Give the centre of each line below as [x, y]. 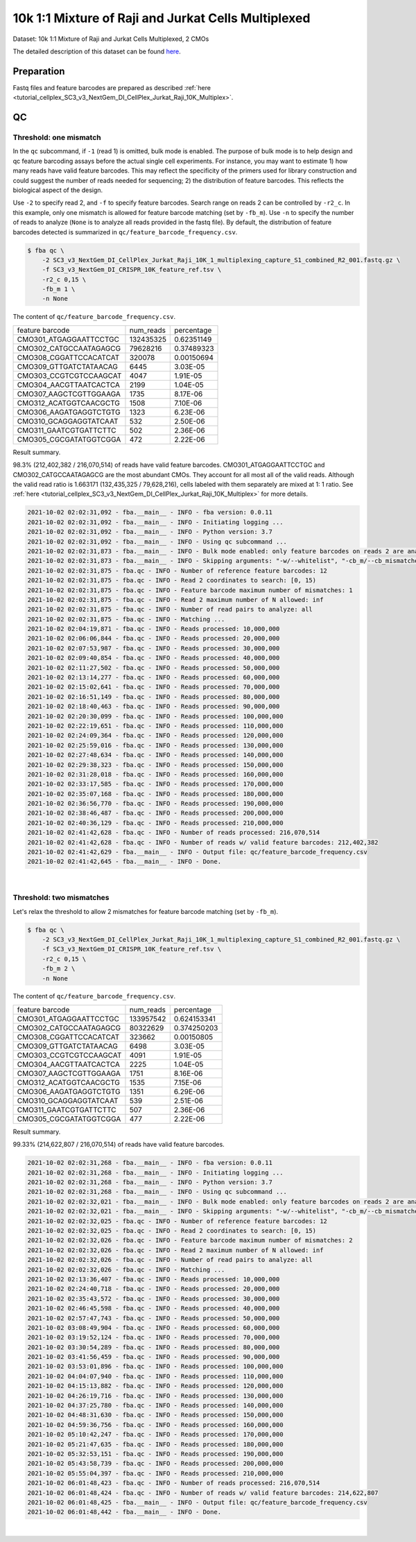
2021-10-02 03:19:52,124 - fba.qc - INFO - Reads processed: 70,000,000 [154, 1337]
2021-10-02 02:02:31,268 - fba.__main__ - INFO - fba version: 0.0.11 [150, 1163]
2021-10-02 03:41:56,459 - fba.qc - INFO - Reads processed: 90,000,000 [154, 1357]
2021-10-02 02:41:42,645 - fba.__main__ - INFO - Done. [124, 862]
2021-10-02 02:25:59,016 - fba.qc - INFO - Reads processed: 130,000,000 [155, 745]
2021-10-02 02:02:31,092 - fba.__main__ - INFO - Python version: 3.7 [150, 532]
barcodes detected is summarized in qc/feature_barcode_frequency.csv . [125, 232]
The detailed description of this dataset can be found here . [97, 51]
